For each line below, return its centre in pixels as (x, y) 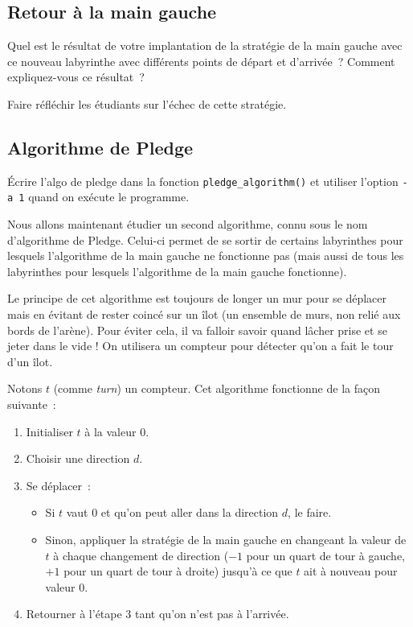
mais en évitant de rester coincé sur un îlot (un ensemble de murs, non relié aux (204, 314)
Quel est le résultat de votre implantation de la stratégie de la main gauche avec (205, 45)
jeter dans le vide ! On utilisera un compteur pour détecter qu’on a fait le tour (200, 346)
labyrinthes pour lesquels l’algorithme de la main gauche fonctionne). (177, 271)
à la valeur (110, 431)
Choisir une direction (78, 458)
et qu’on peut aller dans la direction (190, 512)
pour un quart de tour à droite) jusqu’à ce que (178, 571)
